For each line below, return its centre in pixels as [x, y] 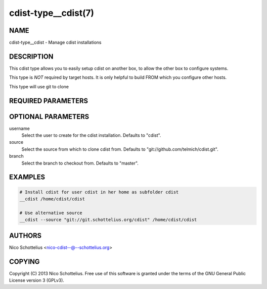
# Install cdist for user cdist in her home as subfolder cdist [99, 192]
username [19, 128]
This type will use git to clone [39, 86]
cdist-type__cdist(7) [52, 13]
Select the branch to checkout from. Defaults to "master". [80, 163]
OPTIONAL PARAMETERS [49, 116]
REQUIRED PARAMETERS [49, 101]
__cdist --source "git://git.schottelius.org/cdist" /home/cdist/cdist [108, 220]
